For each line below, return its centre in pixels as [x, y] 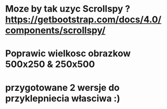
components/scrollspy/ [55, 30]
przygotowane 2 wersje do [62, 87]
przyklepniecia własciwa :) [63, 98]
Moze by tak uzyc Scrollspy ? [68, 9]
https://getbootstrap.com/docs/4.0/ [83, 20]
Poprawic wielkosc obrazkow [68, 53]
